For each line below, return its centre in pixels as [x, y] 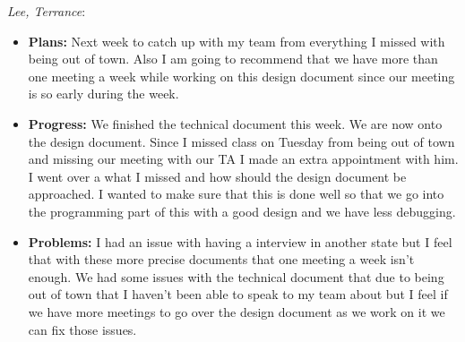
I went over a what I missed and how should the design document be [217, 176]
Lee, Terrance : [47, 11]
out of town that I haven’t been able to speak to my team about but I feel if [238, 294]
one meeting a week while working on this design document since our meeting [241, 76]
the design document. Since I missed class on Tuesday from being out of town [241, 141]
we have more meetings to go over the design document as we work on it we [237, 311]
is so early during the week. [103, 94]
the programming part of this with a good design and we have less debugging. [242, 211]
